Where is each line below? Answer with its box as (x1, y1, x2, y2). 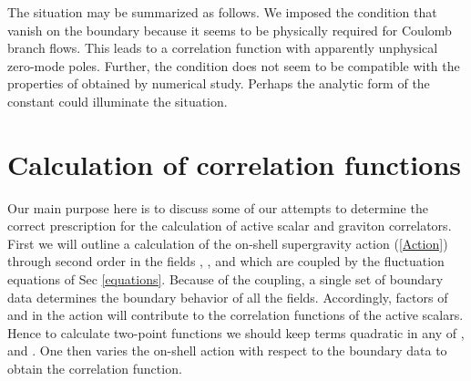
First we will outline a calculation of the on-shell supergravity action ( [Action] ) (7, 233, 448, 252)
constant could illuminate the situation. (7, 91, 228, 110)
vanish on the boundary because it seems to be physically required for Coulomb (7, 20, 452, 39)
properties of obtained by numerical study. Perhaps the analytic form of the (7, 74, 430, 93)
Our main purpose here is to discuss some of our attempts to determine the (7, 198, 428, 217)
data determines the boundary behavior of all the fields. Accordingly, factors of (7, 287, 448, 306)
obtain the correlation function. (7, 359, 182, 378)
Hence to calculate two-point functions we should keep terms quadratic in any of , (7, 323, 465, 342)
